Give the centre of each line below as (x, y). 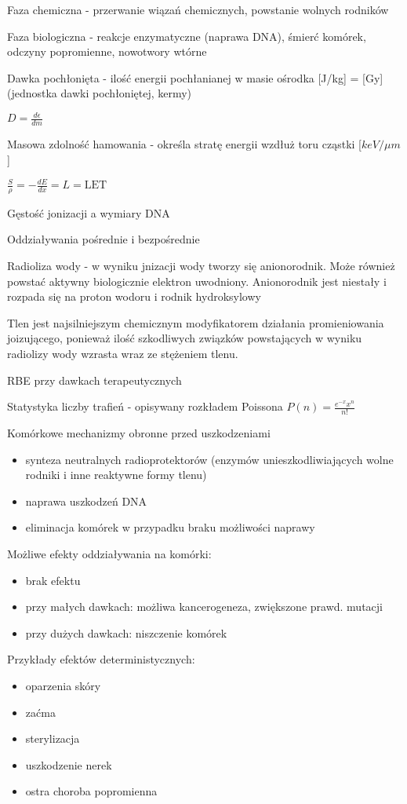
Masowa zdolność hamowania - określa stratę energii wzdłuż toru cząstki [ (185, 144)
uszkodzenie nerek (69, 764)
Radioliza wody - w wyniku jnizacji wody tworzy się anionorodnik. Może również (201, 266)
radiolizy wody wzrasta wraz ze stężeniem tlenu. (123, 353)
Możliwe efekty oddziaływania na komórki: (109, 553)
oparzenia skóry (63, 685)
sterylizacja (53, 738)
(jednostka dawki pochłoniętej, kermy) (100, 93)
